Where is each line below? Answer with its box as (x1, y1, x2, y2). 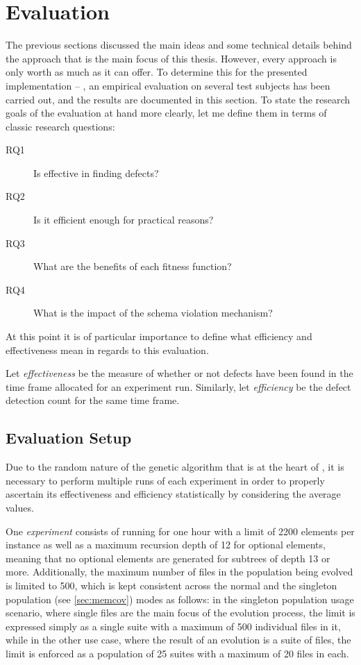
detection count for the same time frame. (6, 393, 180, 407)
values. (6, 500, 34, 514)
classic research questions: (6, 119, 115, 133)
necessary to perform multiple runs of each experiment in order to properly (6, 473, 325, 487)
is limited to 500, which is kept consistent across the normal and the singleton (6, 578, 337, 592)
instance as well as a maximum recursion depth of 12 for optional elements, (6, 537, 326, 552)
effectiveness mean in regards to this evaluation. (6, 342, 209, 357)
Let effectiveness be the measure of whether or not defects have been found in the (6, 366, 353, 380)
